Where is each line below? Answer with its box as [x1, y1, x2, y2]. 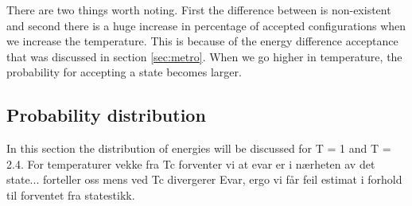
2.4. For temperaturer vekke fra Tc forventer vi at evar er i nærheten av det [6, 155, 375, 172]
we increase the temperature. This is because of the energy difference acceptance [6, 33, 398, 49]
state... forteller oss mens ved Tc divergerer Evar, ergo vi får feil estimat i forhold [6, 171, 402, 188]
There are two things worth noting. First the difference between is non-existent [6, 2, 391, 17]
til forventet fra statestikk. [6, 186, 135, 203]
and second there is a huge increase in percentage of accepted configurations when [6, 17, 406, 33]
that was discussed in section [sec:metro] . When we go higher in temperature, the [6, 48, 402, 64]
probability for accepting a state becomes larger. [6, 64, 242, 80]
